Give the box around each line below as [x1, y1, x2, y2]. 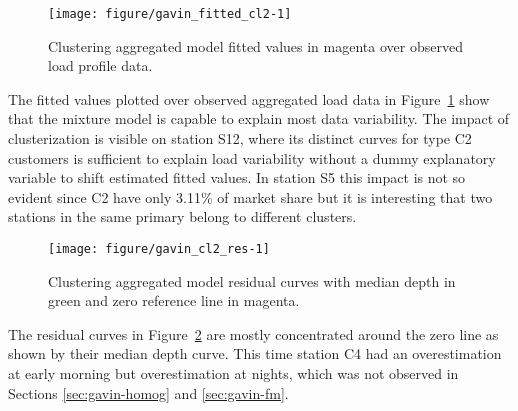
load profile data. [48, 55, 153, 76]
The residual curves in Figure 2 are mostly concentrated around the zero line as [8, 323, 499, 344]
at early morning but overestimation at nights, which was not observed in [8, 363, 459, 384]
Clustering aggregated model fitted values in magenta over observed [48, 35, 463, 56]
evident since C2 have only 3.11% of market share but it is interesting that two [8, 186, 493, 207]
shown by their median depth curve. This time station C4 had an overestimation [8, 343, 502, 364]
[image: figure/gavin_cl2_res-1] [48, 242, 270, 256]
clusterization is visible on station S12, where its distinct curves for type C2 [8, 128, 472, 149]
